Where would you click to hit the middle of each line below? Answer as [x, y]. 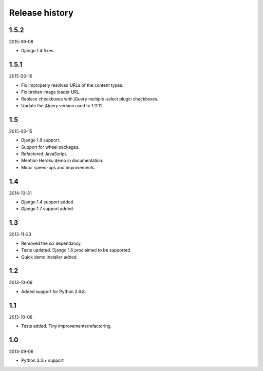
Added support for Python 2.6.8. [54, 291]
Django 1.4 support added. [48, 202]
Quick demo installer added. [49, 257]
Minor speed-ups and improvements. [58, 167]
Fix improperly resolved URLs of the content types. [72, 85]
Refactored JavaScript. [44, 154]
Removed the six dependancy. [52, 243]
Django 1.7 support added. [47, 209]
